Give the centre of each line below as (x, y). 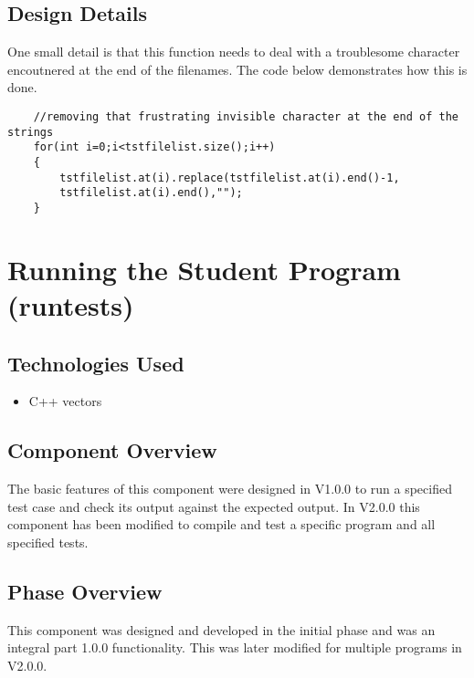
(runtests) (71, 304)
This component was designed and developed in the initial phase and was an (221, 629)
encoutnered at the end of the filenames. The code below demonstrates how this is (237, 69)
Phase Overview (85, 591)
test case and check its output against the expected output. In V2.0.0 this (214, 506)
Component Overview (112, 450)
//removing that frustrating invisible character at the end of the (246, 116)
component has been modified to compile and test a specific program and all (221, 524)
